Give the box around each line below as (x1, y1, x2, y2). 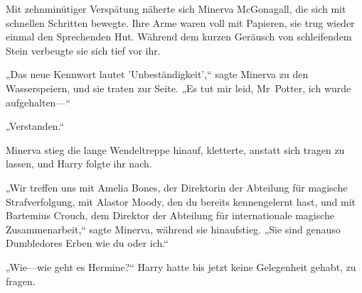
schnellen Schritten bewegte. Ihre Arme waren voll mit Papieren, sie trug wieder (6, 15, 355, 30)
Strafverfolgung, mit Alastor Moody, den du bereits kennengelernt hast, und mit (6, 194, 356, 209)
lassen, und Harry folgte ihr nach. (6, 156, 152, 171)
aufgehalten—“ (6, 94, 71, 109)
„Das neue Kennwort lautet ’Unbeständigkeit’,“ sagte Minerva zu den (6, 67, 309, 82)
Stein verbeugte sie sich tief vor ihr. (6, 43, 161, 57)
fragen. (6, 273, 36, 288)
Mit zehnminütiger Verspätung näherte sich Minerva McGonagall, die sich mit (6, 1, 346, 16)
